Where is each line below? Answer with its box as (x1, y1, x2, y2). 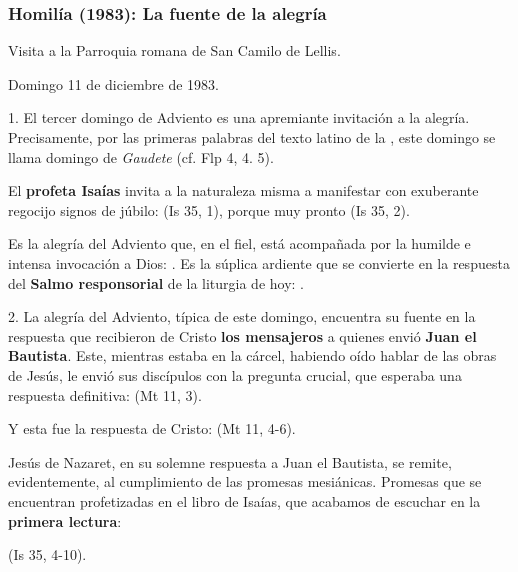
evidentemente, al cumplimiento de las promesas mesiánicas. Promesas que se (8, 471, 482, 492)
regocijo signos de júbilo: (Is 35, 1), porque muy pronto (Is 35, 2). (8, 199, 410, 220)
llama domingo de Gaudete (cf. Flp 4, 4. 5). (8, 146, 274, 167)
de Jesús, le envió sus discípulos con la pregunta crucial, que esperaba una (8, 364, 462, 385)
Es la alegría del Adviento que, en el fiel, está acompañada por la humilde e (8, 233, 471, 254)
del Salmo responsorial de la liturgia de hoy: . (8, 272, 305, 293)
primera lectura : (8, 510, 122, 531)
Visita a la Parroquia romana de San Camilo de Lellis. (8, 40, 341, 61)
